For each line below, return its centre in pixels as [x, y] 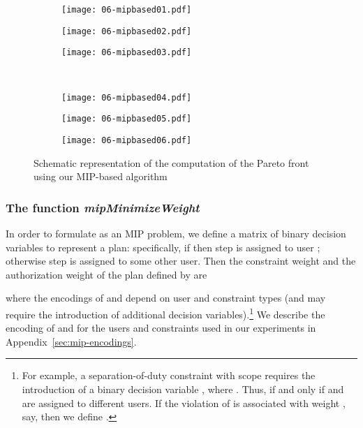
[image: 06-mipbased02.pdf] [127, 31]
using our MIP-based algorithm [101, 176]
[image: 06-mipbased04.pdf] [127, 97]
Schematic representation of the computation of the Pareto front [171, 162]
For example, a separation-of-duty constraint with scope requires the [169, 375]
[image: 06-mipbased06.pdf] [127, 140]
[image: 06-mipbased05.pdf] [127, 119]
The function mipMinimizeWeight [103, 207]
